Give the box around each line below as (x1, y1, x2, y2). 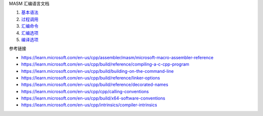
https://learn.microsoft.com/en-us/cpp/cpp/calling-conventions (21, 88, 149, 94)
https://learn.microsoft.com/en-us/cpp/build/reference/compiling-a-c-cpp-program (21, 61, 189, 67)
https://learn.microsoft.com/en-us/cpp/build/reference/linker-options (21, 75, 160, 81)
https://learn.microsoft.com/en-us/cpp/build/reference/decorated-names (21, 82, 169, 87)
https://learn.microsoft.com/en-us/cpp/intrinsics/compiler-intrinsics (21, 102, 157, 108)
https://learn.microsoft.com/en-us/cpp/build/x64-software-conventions (21, 95, 166, 101)
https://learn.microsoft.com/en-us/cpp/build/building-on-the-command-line (21, 68, 174, 74)
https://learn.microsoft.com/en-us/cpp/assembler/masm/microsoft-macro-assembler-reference (21, 54, 214, 60)
